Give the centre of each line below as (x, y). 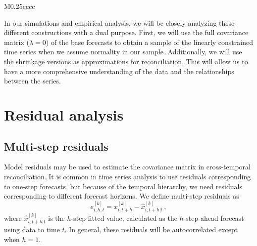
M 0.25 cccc (20, 6)
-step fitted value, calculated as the (124, 218)
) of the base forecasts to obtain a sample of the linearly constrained (149, 42)
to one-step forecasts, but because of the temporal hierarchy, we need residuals (123, 186)
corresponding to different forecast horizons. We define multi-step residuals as (122, 196)
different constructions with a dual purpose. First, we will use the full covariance (126, 32)
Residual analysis (64, 114)
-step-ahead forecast (214, 218)
